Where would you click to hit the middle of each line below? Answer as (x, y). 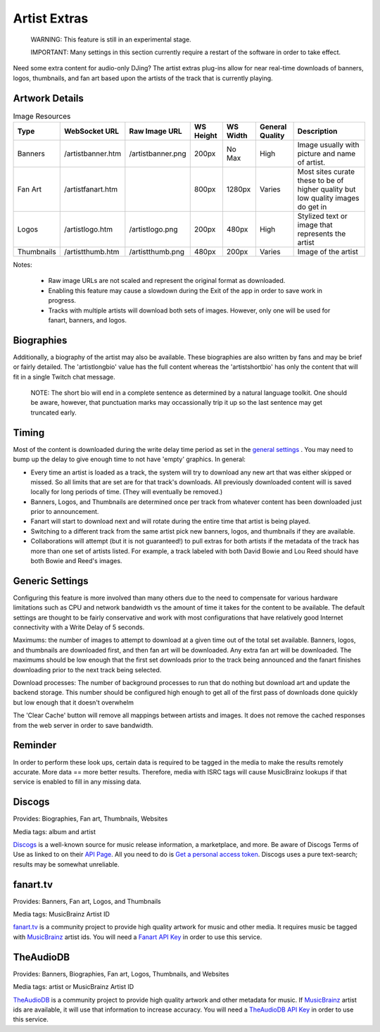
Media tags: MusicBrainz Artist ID (62, 914)
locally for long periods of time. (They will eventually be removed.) (127, 492)
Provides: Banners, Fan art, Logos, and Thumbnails (87, 901)
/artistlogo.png (154, 229)
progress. (62, 301)
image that (315, 225)
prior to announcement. (65, 512)
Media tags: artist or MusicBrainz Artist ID (74, 987)
